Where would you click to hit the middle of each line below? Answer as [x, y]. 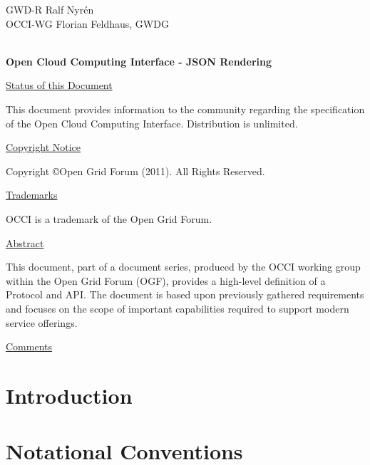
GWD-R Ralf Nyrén [50, 9]
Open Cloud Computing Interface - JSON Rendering [139, 61]
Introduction [69, 395]
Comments [29, 346]
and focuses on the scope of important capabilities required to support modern [178, 308]
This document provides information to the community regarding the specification [185, 109]
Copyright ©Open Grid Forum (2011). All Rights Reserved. [135, 171]
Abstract [25, 242]
